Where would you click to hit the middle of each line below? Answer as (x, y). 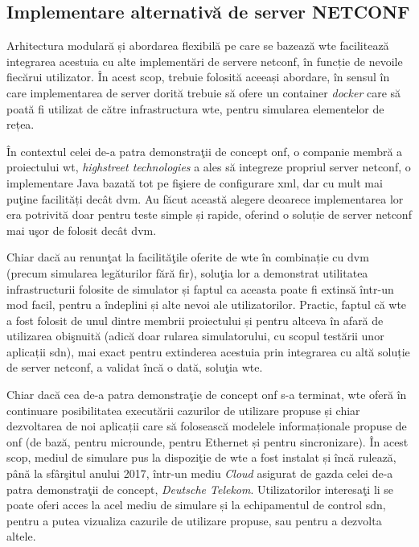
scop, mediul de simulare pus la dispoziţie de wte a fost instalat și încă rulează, (201, 457)
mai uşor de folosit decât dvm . (82, 230)
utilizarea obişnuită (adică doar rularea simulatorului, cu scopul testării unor (195, 336)
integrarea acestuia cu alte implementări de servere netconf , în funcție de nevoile (205, 61)
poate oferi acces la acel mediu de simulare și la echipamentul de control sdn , (196, 505)
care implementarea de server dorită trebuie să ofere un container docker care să (204, 92)
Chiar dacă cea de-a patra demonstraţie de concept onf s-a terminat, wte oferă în (207, 395)
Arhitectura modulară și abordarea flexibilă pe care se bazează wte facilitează (198, 45)
